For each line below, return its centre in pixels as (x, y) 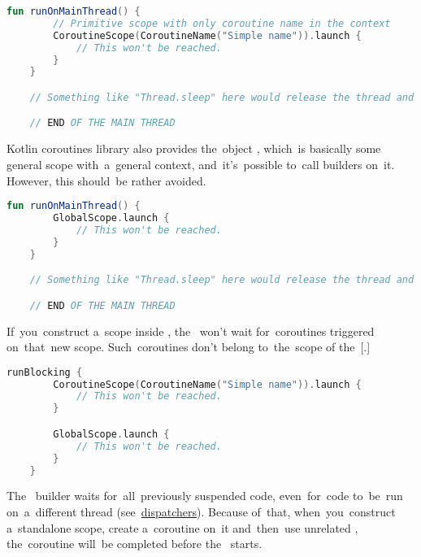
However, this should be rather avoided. (106, 180)
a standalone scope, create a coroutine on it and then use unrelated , (182, 527)
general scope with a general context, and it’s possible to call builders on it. (201, 164)
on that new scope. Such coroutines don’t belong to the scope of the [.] (189, 347)
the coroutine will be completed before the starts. (135, 544)
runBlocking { (45, 372)
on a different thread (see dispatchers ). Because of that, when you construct (201, 511)
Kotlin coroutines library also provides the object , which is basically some (194, 148)
